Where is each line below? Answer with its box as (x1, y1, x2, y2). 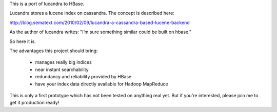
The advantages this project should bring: (9, 48, 98, 54)
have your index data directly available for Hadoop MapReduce (35, 81, 169, 87)
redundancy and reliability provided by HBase (35, 74, 132, 80)
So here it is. (9, 38, 36, 44)
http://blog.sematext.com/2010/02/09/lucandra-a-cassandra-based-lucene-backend (9, 19, 190, 26)
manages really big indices (35, 59, 92, 65)
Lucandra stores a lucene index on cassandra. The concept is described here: (9, 10, 174, 16)
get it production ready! (9, 100, 60, 106)
